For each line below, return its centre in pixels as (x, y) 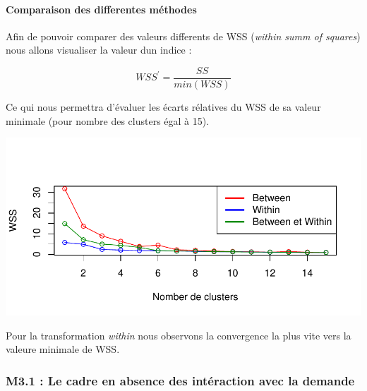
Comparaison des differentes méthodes (101, 9)
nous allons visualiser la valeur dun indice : (99, 50)
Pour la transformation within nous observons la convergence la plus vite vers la (179, 335)
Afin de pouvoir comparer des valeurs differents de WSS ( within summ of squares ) (183, 36)
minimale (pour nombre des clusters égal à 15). (108, 120)
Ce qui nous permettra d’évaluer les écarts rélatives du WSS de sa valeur (163, 107)
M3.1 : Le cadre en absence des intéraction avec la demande (180, 380)
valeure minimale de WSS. (63, 349)
